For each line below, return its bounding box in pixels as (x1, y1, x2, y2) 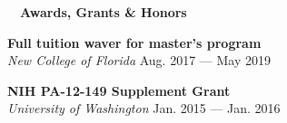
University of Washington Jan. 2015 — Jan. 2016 (7, 99, 281, 118)
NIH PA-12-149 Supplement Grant (7, 80, 231, 99)
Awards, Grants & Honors (20, 3, 187, 21)
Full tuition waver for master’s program (7, 33, 262, 52)
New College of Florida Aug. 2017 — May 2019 (7, 51, 271, 70)
